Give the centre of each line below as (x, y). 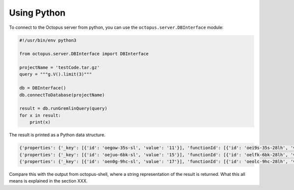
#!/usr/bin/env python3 (48, 40)
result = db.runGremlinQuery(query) (63, 108)
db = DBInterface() (43, 88)
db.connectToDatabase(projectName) (62, 95)
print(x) (40, 122)
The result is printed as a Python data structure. (57, 135)
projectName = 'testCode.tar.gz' (60, 68)
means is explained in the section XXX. (48, 181)
